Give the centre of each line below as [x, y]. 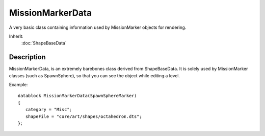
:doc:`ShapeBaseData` [44, 43]
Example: [18, 85]
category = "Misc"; [49, 110]
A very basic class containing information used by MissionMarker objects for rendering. [98, 27]
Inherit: [16, 36]
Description [27, 57]
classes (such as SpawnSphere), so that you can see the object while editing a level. [94, 75]
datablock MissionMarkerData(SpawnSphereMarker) [77, 96]
